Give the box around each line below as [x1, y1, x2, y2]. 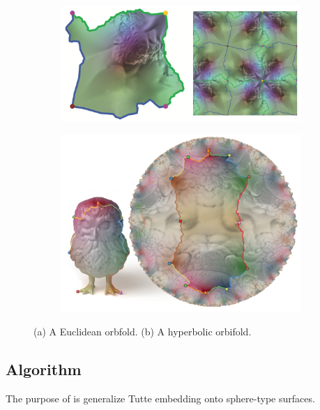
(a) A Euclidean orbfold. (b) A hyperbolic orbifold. [33, 324, 252, 339]
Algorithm [6, 358, 82, 380]
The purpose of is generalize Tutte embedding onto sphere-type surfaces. [6, 390, 315, 405]
